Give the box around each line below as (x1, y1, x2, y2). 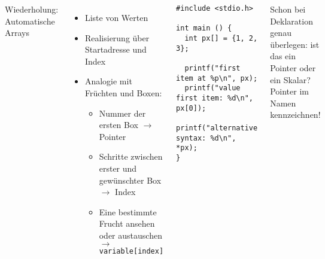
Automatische (5, 14, 55, 27)
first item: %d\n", (176, 93, 253, 102)
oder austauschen (99, 228, 162, 241)
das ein (270, 50, 296, 62)
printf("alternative (176, 123, 258, 132)
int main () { (176, 24, 232, 33)
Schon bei (270, 3, 306, 15)
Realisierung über (84, 31, 150, 44)
